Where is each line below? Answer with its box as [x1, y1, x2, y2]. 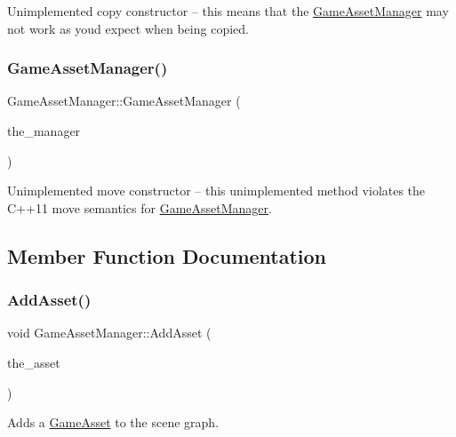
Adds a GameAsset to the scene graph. [7, 413, 220, 432]
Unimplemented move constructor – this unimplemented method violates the [7, 181, 426, 200]
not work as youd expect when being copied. [7, 19, 249, 37]
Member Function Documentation [7, 242, 327, 269]
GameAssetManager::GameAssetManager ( [7, 91, 241, 110]
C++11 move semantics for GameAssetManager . [7, 198, 272, 217]
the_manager [7, 122, 81, 139]
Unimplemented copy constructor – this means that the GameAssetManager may [7, 2, 449, 20]
